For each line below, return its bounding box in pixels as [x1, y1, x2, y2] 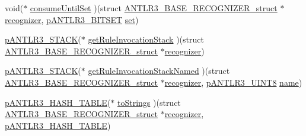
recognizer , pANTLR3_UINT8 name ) [164, 76, 302, 88]
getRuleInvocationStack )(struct [88, 33, 204, 46]
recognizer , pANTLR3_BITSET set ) [5, 13, 139, 25]
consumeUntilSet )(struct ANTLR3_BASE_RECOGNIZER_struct [30, 2, 278, 14]
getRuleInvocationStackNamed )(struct [88, 64, 230, 77]
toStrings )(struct [117, 96, 181, 108]
